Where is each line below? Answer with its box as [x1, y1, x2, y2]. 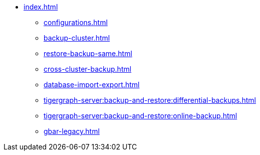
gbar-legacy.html [44, 127, 100, 135]
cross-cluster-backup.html [44, 65, 132, 73]
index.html [24, 3, 58, 11]
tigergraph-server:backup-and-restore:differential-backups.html [44, 96, 256, 104]
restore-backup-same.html [44, 49, 132, 58]
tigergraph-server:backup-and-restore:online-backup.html [44, 111, 237, 120]
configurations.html [44, 18, 108, 27]
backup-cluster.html [44, 34, 110, 42]
